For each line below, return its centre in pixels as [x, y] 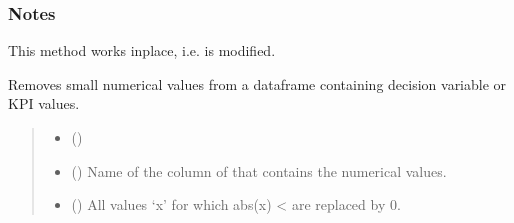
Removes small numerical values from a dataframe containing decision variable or [257, 83]
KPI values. [44, 103]
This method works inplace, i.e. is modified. [142, 50]
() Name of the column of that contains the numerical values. [259, 170]
